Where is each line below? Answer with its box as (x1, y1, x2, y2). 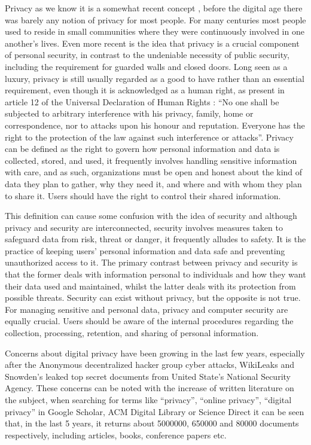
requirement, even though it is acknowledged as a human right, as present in (5, 84, 285, 96)
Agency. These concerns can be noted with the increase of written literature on (5, 382, 294, 394)
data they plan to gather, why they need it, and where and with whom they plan (5, 177, 302, 190)
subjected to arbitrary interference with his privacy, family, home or (5, 107, 254, 120)
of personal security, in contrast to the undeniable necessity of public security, (5, 48, 289, 61)
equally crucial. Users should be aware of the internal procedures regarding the (5, 315, 294, 327)
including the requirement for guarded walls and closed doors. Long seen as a (5, 60, 288, 72)
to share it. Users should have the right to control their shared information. (5, 189, 281, 202)
